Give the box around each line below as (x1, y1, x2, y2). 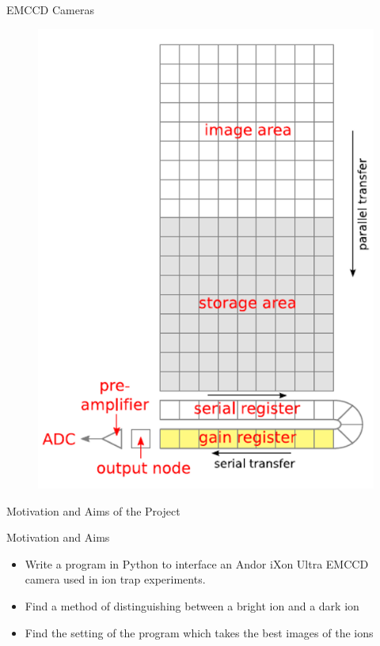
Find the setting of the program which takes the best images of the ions (25, 624, 374, 640)
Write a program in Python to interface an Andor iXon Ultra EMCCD (25, 555, 369, 572)
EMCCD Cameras (6, 2, 94, 17)
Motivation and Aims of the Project (6, 502, 180, 519)
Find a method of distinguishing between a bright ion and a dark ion (25, 598, 359, 614)
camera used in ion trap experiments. (25, 571, 206, 587)
